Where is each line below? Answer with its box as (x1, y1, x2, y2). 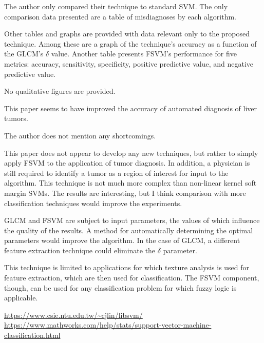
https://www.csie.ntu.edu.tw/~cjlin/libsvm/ (4, 309, 143, 320)
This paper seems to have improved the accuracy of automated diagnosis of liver (4, 103, 257, 113)
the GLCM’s (4, 48, 44, 59)
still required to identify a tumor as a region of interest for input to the (4, 167, 229, 178)
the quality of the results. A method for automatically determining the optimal (4, 225, 253, 235)
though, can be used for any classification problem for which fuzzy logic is (4, 282, 237, 293)
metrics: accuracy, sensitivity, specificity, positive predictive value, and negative (4, 58, 254, 69)
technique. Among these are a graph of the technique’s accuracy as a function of (4, 38, 257, 49)
